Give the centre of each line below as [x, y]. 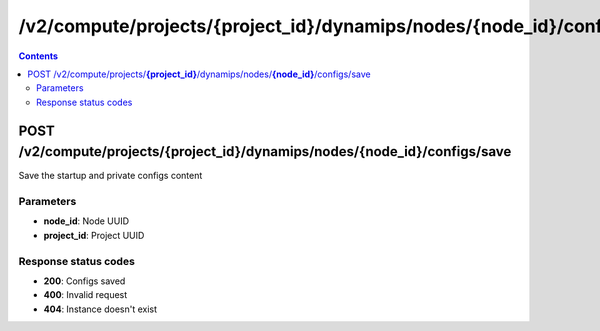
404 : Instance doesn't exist [100, 309]
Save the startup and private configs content [110, 176]
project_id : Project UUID [94, 235]
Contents [38, 56]
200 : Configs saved [84, 281]
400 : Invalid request [85, 295]
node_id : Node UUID [86, 221]
